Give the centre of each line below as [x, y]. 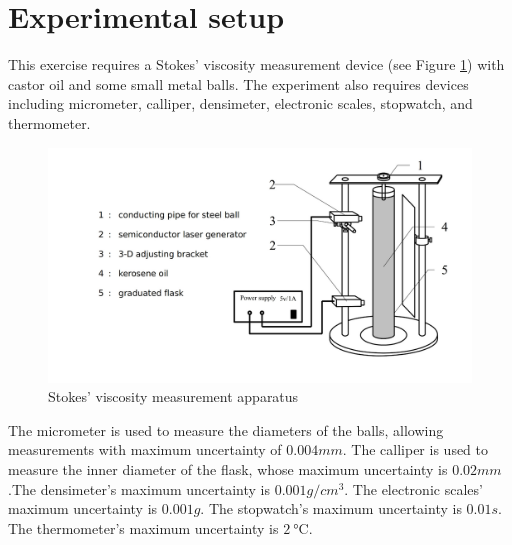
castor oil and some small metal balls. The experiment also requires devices [238, 83]
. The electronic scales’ [413, 488]
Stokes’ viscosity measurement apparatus [173, 396]
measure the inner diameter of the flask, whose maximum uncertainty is [228, 469]
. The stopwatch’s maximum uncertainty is [331, 508]
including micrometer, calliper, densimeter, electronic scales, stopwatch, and [240, 103]
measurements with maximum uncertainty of [145, 449]
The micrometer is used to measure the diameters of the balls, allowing [226, 429]
